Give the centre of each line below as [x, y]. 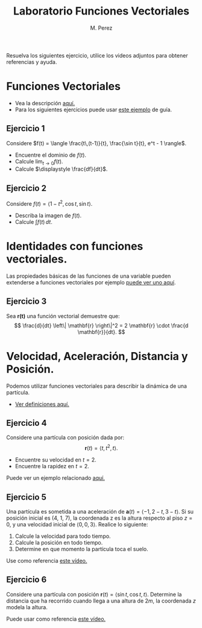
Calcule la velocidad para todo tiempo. [63, 536]
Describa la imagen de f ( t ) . [48, 215]
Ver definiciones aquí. [42, 404]
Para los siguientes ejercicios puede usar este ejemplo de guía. [93, 110]
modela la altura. [27, 607]
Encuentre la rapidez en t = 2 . [52, 466]
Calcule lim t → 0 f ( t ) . [39, 162]
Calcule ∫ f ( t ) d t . [33, 221]
